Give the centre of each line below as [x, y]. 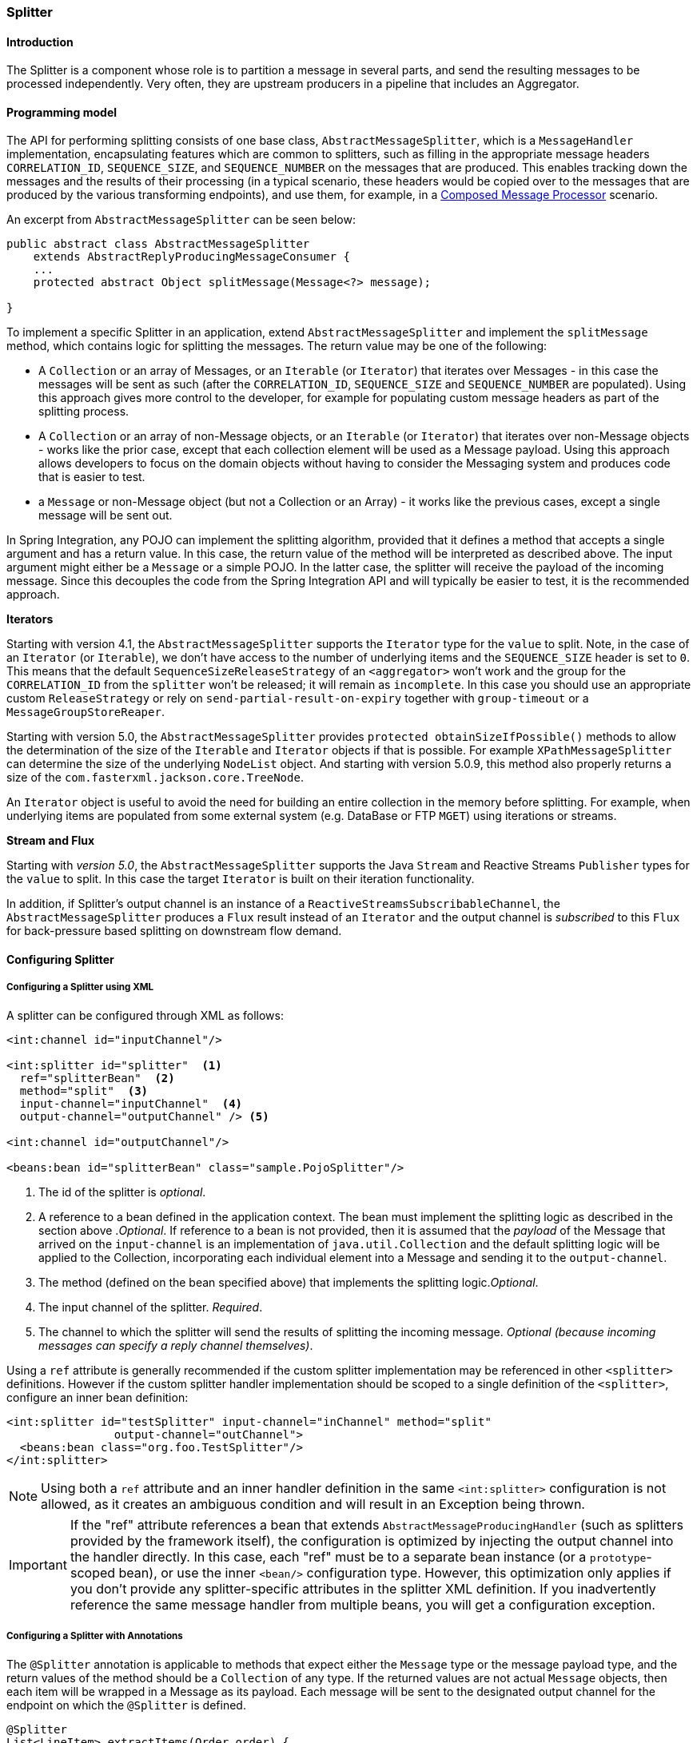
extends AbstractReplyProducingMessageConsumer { [191, 257]
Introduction [40, 42]
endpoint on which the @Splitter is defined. [126, 1705]
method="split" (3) [84, 1090]
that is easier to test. [92, 477]
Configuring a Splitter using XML [80, 987]
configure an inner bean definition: [98, 1397]
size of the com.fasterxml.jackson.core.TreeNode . [155, 778]
